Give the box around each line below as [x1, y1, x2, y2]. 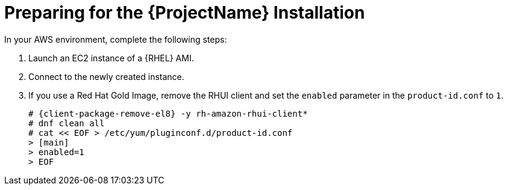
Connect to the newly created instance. [28, 71, 184, 82]
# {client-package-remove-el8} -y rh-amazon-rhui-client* [28, 108, 308, 118]
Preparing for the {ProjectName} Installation [4, 2, 365, 23]
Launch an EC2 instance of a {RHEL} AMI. [28, 52, 194, 63]
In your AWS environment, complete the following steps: [4, 34, 227, 44]
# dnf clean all [28, 118, 105, 128]
